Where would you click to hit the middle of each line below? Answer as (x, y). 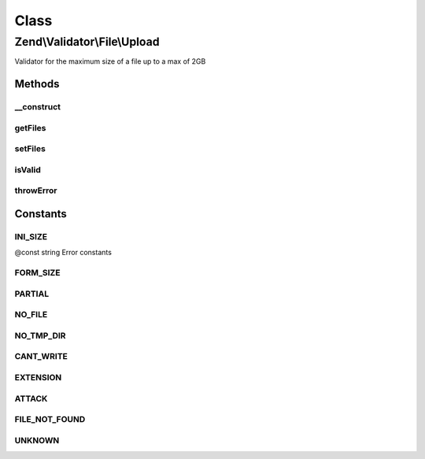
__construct (38, 107)
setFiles (30, 149)
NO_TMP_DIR (40, 335)
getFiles (30, 128)
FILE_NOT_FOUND (50, 420)
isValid (28, 169)
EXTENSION (38, 377)
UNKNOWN (37, 440)
